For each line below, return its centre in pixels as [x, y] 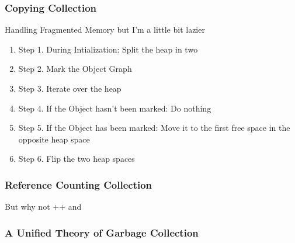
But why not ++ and [43, 206]
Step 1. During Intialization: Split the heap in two [108, 49]
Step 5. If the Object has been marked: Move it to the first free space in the [154, 128]
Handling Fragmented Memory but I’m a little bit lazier [105, 29]
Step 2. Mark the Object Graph [75, 69]
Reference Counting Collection [79, 184]
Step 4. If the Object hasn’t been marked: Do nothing [115, 108]
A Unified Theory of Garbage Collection [102, 232]
